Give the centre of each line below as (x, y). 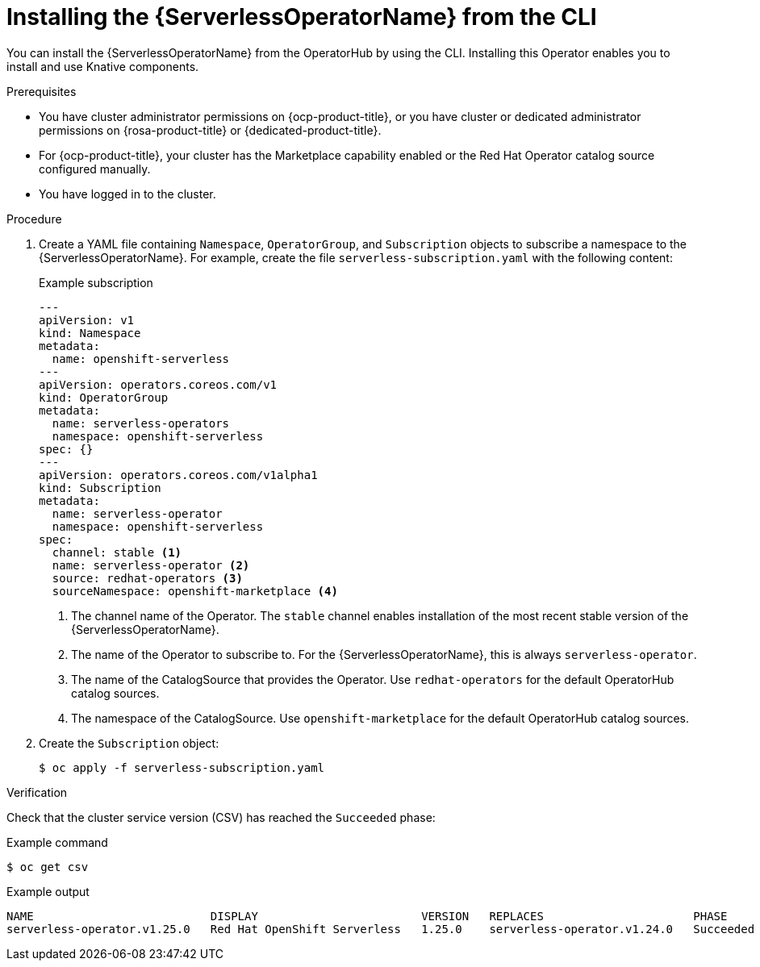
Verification (37, 792)
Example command (57, 842)
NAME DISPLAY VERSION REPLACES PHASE (367, 916)
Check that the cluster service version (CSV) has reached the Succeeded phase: (221, 817)
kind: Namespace (90, 333)
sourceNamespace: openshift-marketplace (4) (195, 591)
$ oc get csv (48, 867)
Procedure (34, 219)
